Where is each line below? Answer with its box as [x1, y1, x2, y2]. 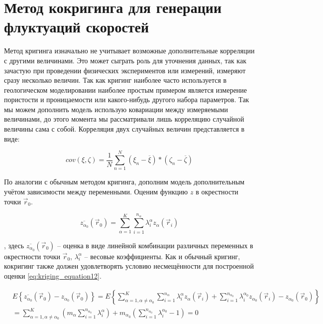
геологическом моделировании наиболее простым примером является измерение [4, 84, 247, 95]
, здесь [4, 240, 24, 250]
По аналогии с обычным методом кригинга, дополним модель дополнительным [4, 176, 245, 187]
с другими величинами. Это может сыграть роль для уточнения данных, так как [4, 55, 246, 65]
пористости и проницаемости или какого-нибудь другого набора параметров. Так [4, 94, 249, 105]
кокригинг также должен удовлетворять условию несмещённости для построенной [4, 261, 254, 271]
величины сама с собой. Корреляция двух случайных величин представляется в [4, 124, 245, 134]
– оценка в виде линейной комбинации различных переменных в [57, 240, 253, 250]
